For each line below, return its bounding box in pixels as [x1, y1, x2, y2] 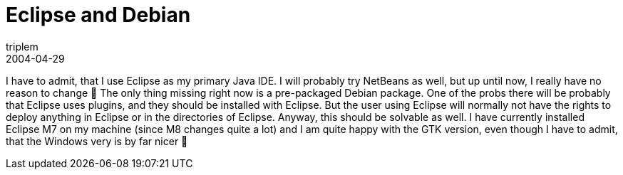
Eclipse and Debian [6, 3, 191, 27]
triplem [6, 40, 38, 53]
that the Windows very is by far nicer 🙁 [6, 134, 188, 147]
